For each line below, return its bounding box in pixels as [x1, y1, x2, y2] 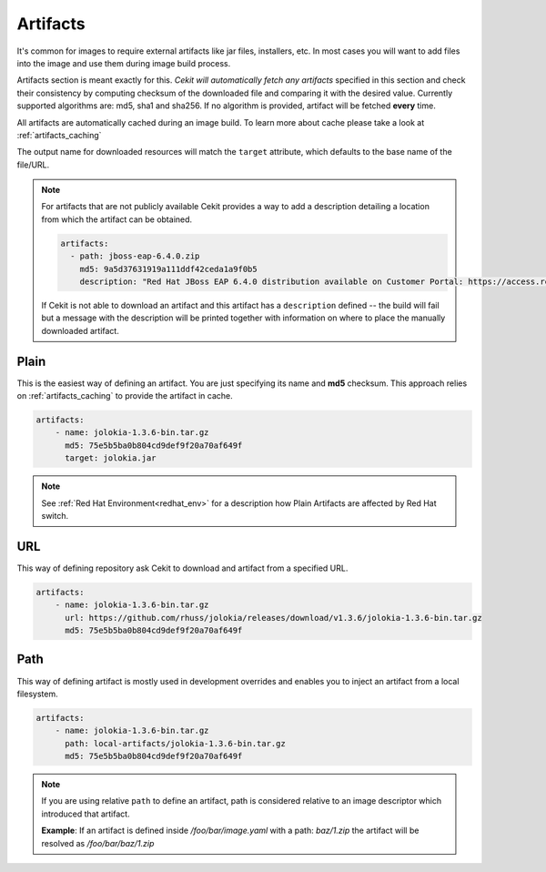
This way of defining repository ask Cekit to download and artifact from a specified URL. [16, 563, 349, 573]
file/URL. [16, 159, 50, 170]
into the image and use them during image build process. [16, 57, 231, 68]
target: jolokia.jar [65, 453, 157, 463]
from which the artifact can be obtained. [41, 214, 193, 225]
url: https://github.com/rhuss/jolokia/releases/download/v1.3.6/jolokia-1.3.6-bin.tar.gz [65, 613, 482, 623]
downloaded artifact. [41, 325, 120, 336]
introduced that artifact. [41, 808, 131, 819]
